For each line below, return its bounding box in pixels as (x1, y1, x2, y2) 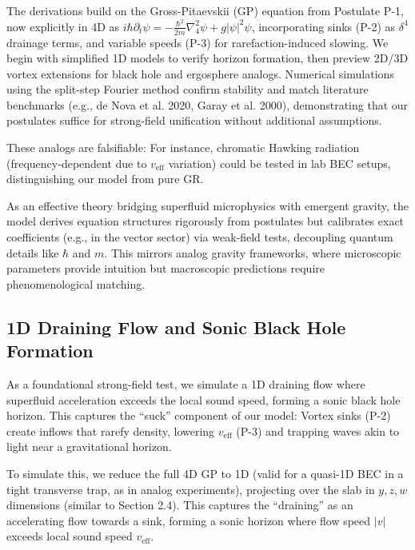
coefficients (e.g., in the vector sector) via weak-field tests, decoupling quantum (6, 229, 393, 245)
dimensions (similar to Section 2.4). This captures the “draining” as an (6, 496, 353, 513)
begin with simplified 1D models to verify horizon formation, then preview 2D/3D (6, 50, 409, 66)
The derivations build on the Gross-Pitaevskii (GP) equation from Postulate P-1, (6, 2, 404, 18)
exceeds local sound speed (6, 528, 133, 544)
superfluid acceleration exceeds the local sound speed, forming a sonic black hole (6, 391, 401, 408)
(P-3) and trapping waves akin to (236, 422, 400, 439)
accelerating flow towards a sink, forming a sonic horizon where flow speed (6, 512, 371, 528)
